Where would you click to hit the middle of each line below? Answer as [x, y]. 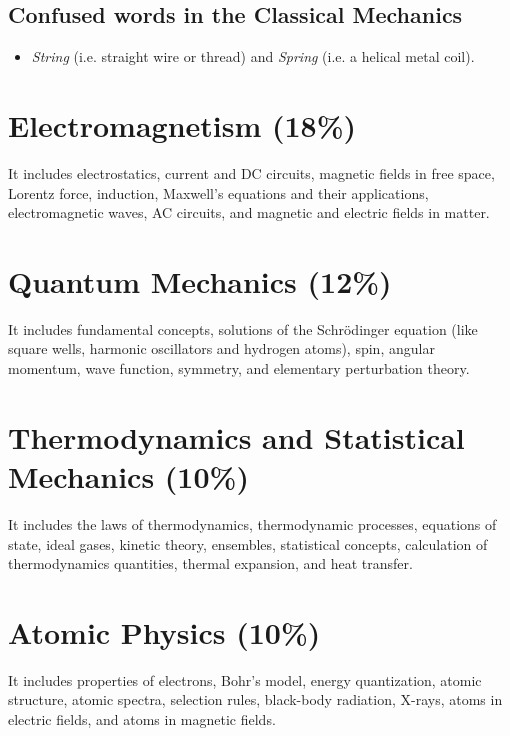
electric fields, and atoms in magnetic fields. [142, 719]
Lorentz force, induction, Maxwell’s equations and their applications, [218, 192]
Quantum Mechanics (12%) [200, 280]
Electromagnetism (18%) [182, 124]
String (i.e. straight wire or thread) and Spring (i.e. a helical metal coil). [253, 56]
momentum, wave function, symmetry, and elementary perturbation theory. [239, 368]
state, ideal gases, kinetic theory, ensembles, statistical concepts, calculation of [248, 543]
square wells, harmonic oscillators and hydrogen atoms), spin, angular [221, 348]
